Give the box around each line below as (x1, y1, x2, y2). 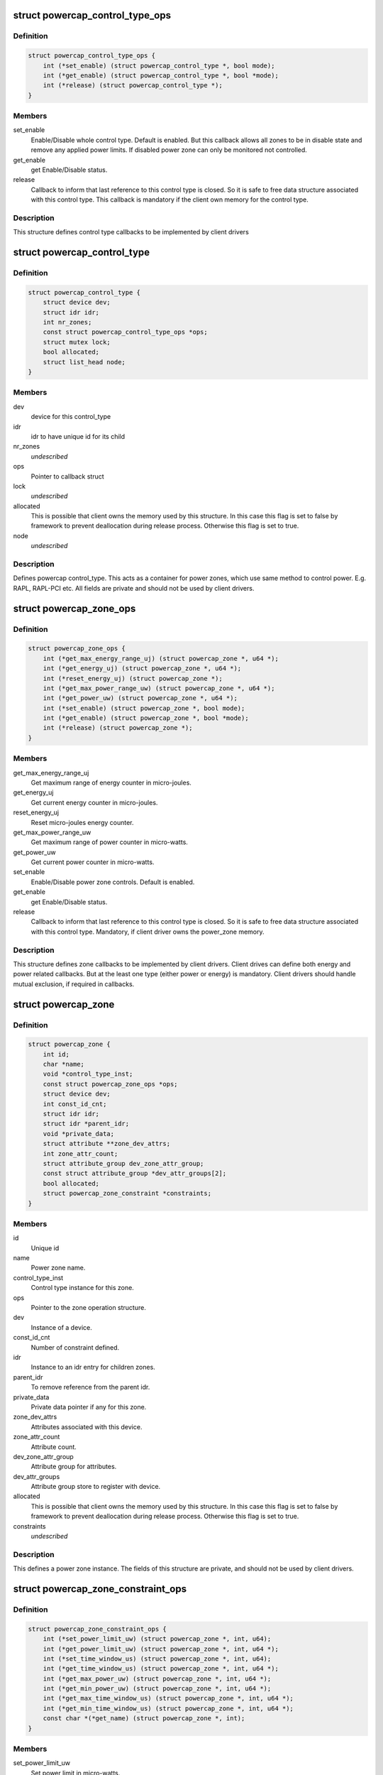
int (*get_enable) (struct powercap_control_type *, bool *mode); (43, 71, 279, 80)
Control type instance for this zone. (30, 1284, 134, 1292)
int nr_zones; (43, 318, 92, 327)
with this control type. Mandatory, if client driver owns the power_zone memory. (30, 927, 265, 936)
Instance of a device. (30, 1323, 92, 1331)
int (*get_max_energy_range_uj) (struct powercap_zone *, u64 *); (43, 654, 279, 662)
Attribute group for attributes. (30, 1463, 117, 1471)
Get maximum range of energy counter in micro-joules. (30, 778, 191, 787)
